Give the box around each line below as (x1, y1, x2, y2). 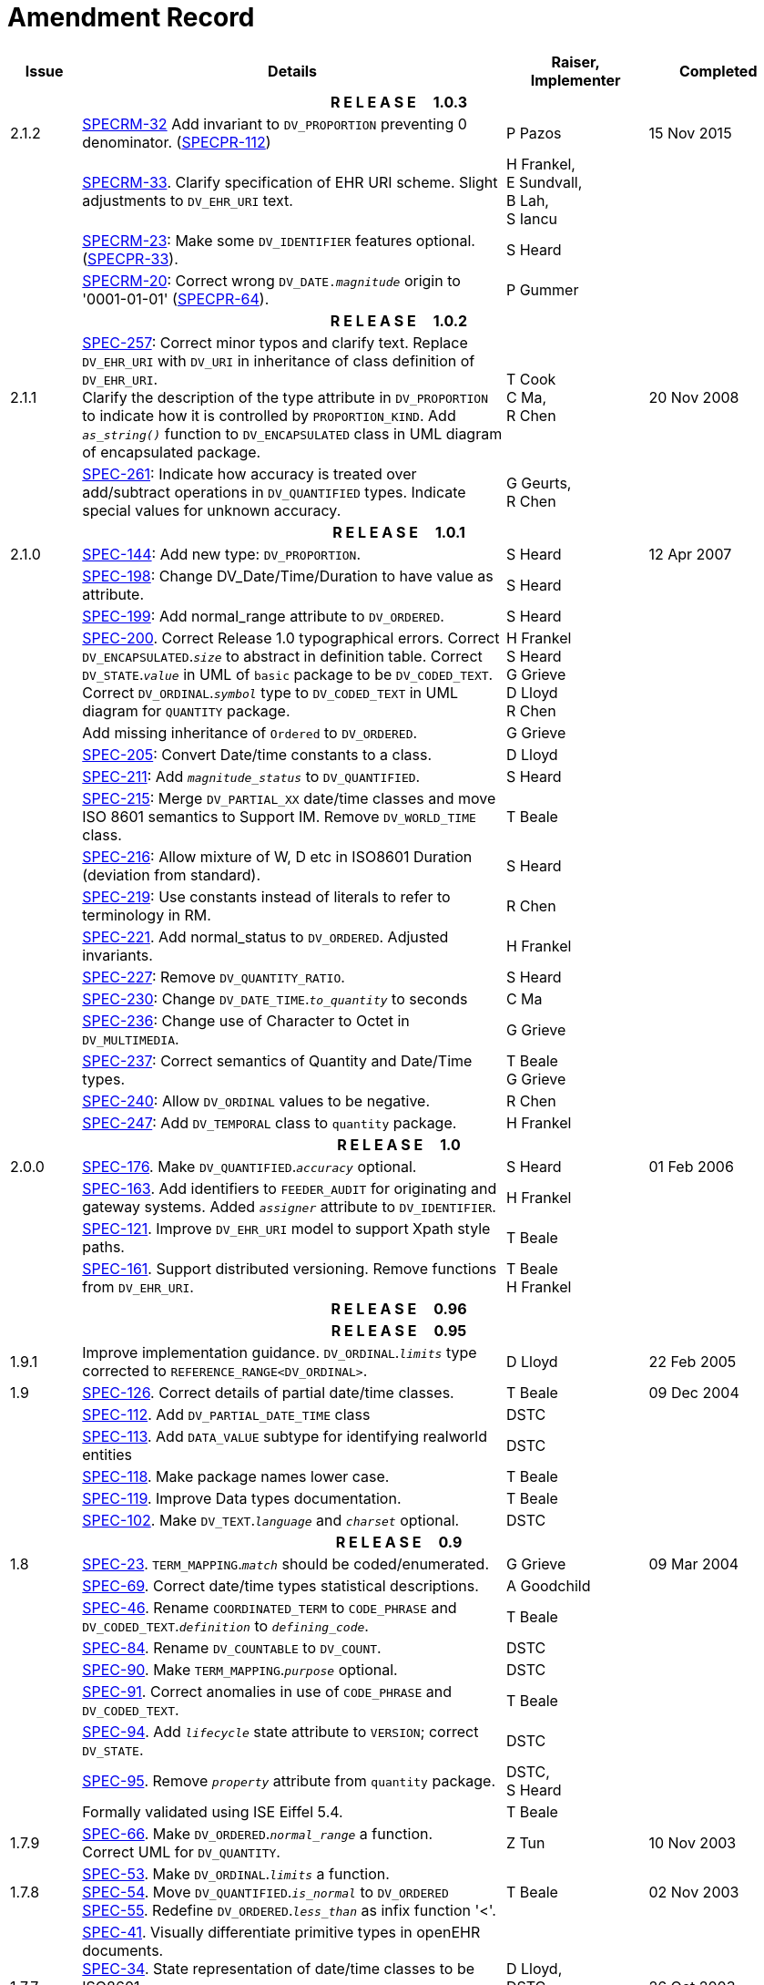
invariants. (82, 945, 153, 964)
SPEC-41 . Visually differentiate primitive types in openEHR (82, 1922, 481, 1941)
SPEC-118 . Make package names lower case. (82, 1466, 390, 1486)
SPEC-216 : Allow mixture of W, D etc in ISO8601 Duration (82, 847, 473, 866)
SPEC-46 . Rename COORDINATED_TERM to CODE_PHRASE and (82, 1598, 457, 1617)
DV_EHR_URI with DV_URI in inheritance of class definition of (82, 351, 475, 370)
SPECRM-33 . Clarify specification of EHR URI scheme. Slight (82, 172, 498, 191)
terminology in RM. (82, 905, 211, 924)
